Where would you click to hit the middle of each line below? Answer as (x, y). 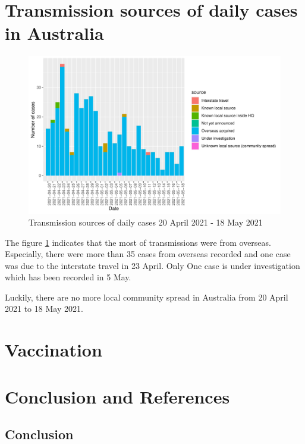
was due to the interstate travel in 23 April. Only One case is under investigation (152, 265)
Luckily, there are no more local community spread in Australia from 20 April (147, 297)
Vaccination (54, 350)
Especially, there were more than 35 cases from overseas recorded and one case (148, 254)
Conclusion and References (117, 396)
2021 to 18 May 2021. (44, 309)
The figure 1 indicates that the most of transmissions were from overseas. (138, 242)
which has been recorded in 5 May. (68, 277)
